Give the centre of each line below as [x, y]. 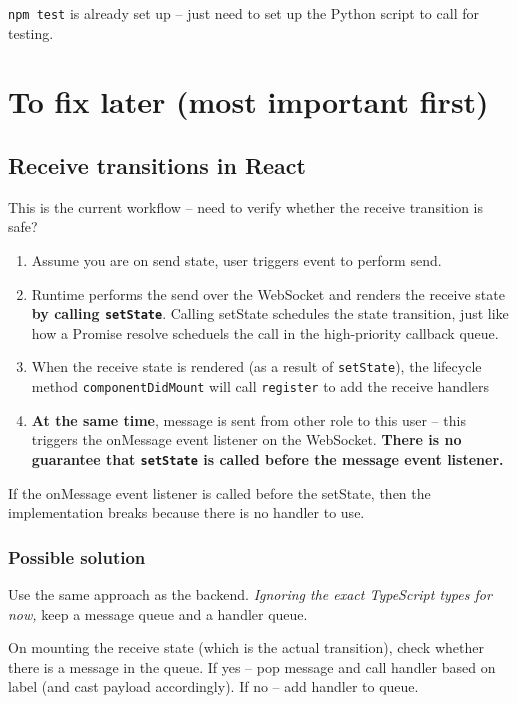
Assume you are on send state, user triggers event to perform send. [236, 260]
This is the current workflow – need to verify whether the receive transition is [245, 206]
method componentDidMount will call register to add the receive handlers [260, 386]
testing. [31, 32]
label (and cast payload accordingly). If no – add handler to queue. [213, 686]
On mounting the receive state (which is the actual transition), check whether [246, 647]
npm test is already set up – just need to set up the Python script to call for [243, 13]
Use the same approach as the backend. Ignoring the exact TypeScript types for [250, 594]
